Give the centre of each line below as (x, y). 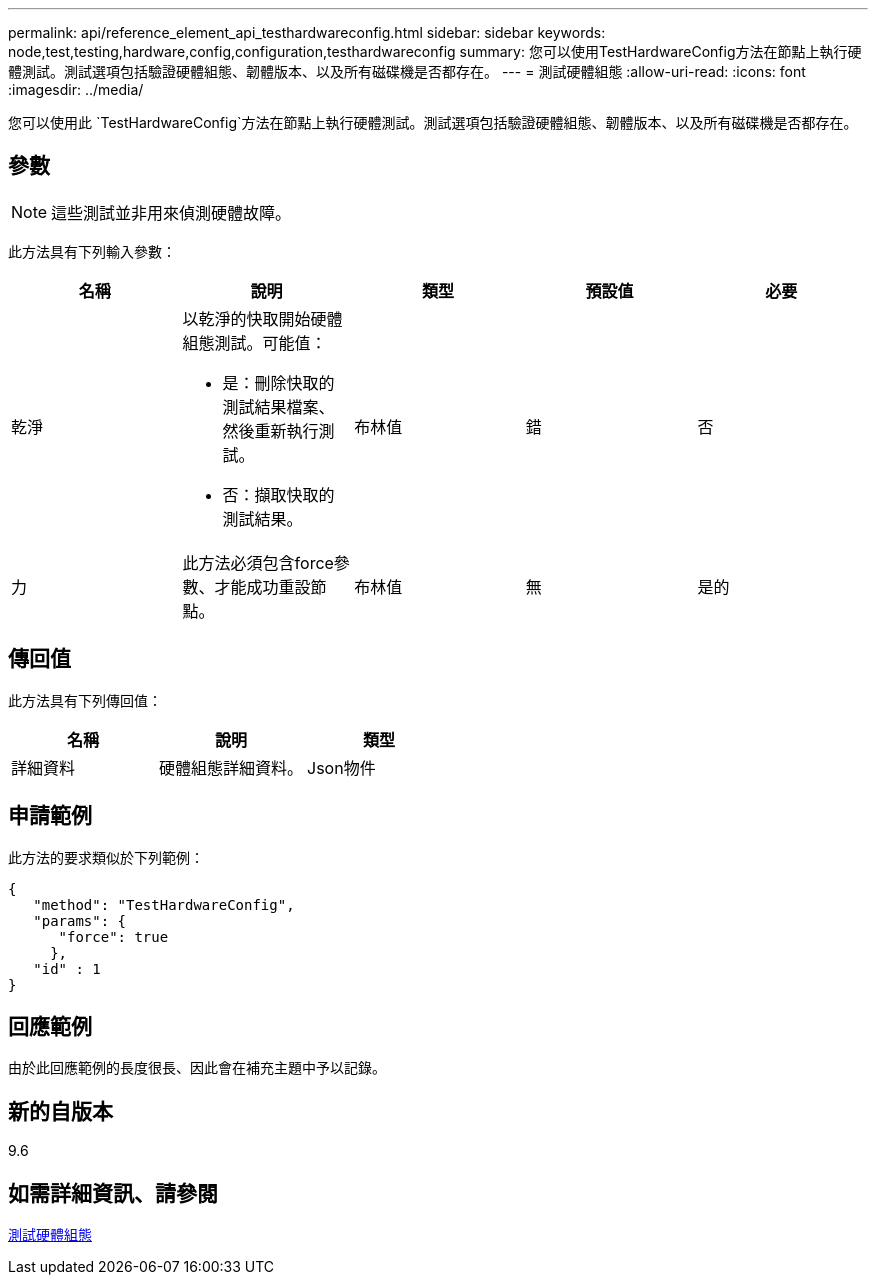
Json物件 (341, 767)
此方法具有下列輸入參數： (92, 251)
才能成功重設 (262, 586)
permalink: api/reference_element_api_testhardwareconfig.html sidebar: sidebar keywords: (307, 32)
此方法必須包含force (258, 562)
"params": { (80, 920)
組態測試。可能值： (254, 342)
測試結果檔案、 (278, 406)
